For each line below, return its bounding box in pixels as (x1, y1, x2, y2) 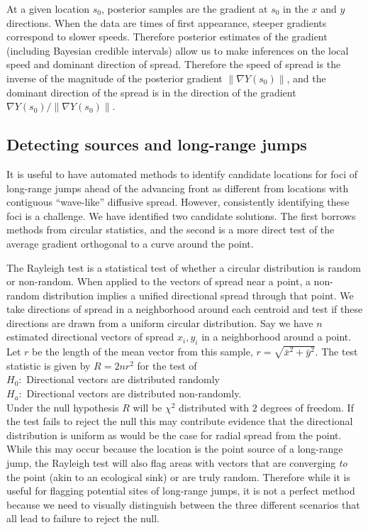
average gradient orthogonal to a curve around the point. (6, 236, 254, 250)
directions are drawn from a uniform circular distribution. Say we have (6, 315, 313, 330)
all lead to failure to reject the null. (6, 511, 160, 526)
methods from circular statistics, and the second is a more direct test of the (6, 222, 335, 237)
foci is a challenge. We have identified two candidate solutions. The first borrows (6, 208, 356, 223)
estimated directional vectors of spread (6, 329, 174, 344)
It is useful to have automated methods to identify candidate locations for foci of (6, 166, 358, 181)
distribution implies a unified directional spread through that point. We (43, 287, 354, 302)
